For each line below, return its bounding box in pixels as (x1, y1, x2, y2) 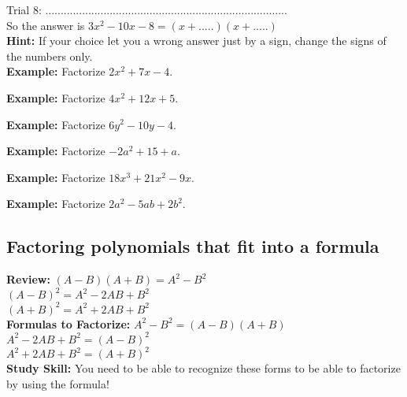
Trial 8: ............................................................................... (6, 2, 287, 17)
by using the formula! (6, 375, 109, 391)
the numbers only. (6, 47, 93, 64)
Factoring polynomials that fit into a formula (6, 234, 379, 258)
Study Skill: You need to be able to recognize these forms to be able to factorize (6, 360, 401, 377)
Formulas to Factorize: (6, 315, 131, 332)
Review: (6, 271, 50, 288)
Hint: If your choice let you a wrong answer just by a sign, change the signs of (6, 32, 387, 49)
